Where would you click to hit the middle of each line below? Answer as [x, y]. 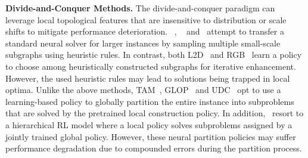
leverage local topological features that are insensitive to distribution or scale [146, 19]
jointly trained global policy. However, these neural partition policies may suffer [151, 136]
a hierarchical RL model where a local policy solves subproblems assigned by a [149, 124]
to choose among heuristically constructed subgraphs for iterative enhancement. [151, 66]
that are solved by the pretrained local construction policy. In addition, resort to [155, 113]
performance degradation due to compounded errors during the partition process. [154, 148]
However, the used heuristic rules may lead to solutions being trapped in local [148, 78]
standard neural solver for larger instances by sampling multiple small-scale [143, 43]
